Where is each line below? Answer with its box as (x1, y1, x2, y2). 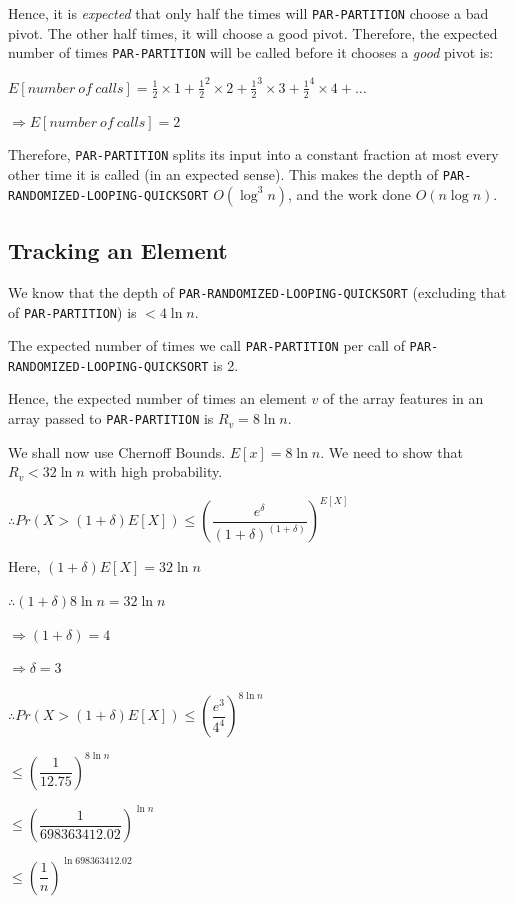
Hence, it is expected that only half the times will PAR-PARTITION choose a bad (8, 3, 489, 23)
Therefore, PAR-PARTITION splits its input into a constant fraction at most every (8, 144, 499, 165)
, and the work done (288, 183, 411, 204)
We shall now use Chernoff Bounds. (8, 441, 226, 462)
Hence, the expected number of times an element (8, 388, 307, 409)
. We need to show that (320, 441, 464, 462)
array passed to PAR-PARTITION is (8, 408, 214, 429)
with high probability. (89, 461, 223, 482)
